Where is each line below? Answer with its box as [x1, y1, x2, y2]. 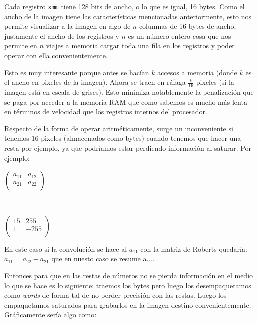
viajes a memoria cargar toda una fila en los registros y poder [46, 40, 235, 51]
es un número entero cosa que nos [128, 30, 231, 41]
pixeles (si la [196, 77, 234, 87]
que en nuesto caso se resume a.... [51, 253, 155, 264]
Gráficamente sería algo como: [4, 309, 97, 320]
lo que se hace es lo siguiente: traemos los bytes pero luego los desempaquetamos [4, 280, 251, 290]
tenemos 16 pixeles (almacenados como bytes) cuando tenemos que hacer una [4, 133, 241, 143]
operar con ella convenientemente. [4, 50, 108, 61]
